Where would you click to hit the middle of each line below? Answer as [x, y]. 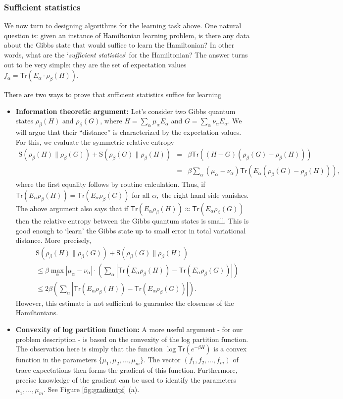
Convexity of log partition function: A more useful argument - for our [129, 329]
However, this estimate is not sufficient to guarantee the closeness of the [125, 303]
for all [141, 195]
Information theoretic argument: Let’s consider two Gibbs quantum [125, 111]
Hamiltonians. [37, 313]
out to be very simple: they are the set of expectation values [95, 64]
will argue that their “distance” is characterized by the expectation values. [128, 132]
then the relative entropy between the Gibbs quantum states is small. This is [132, 221]
